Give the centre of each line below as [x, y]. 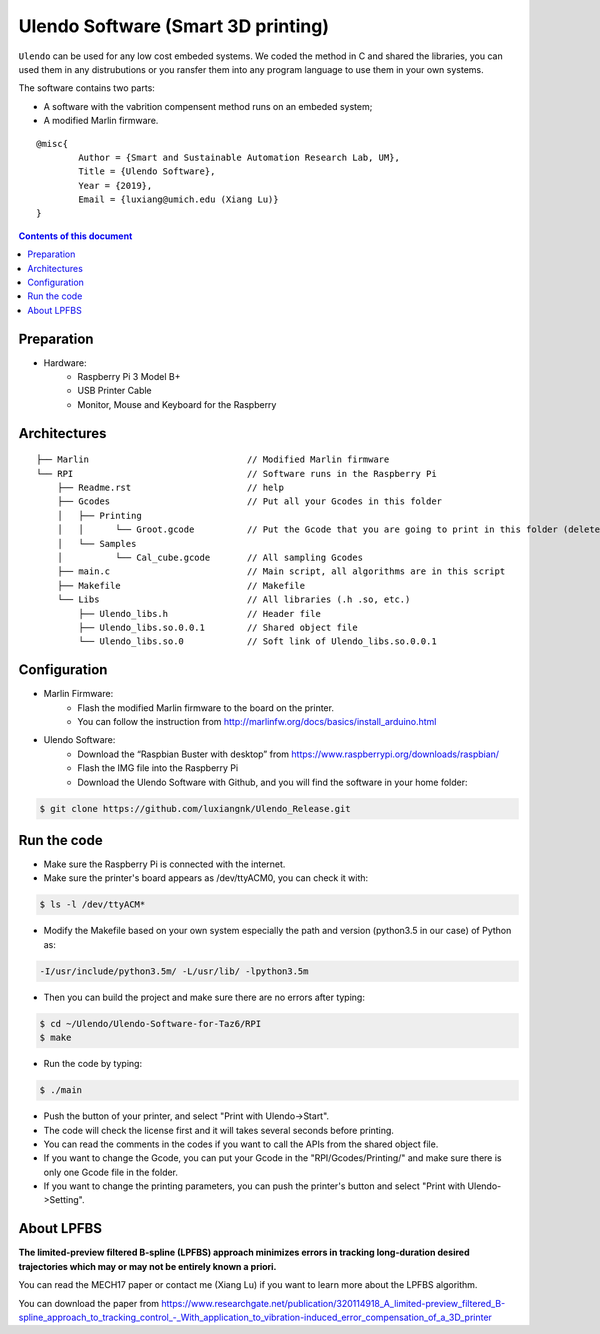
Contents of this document [75, 236]
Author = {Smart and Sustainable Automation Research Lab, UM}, [239, 157]
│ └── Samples [96, 543]
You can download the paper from [89, 1303]
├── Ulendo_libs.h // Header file [200, 613]
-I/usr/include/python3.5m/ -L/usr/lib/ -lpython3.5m [174, 971]
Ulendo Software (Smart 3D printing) [174, 26]
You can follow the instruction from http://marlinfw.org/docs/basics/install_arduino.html [257, 722]
